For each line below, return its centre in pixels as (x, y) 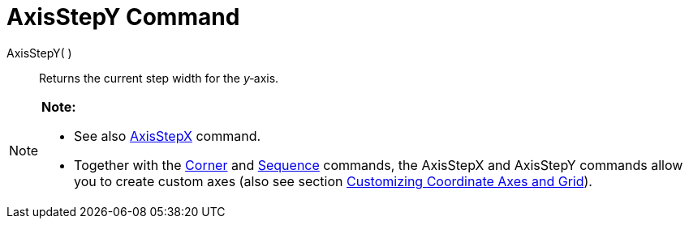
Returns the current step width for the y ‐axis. (159, 78)
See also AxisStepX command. (168, 136)
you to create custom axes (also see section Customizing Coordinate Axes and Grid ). (333, 181)
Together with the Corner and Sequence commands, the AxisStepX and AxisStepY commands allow (379, 165)
